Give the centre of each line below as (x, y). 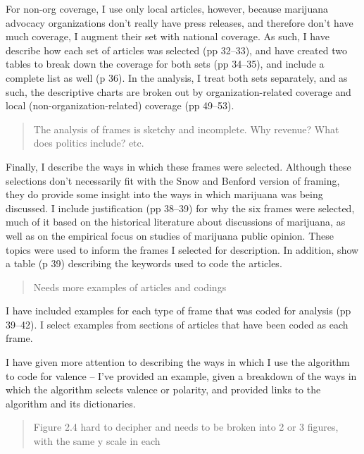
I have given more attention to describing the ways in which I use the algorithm (178, 362)
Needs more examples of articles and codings (130, 287)
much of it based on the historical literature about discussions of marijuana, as (176, 222)
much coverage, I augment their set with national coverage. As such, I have (168, 36)
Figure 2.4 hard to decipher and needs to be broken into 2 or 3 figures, (186, 427)
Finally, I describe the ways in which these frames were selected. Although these (178, 166)
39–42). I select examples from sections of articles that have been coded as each (177, 324)
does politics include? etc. (89, 143)
